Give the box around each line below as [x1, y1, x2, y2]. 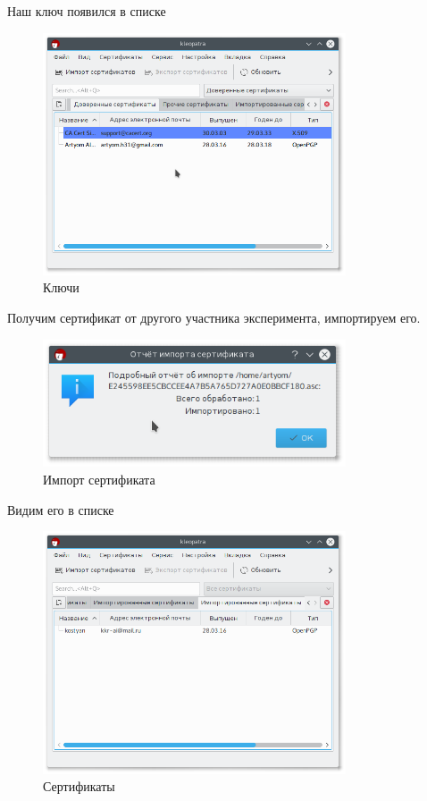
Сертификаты [43, 777, 115, 796]
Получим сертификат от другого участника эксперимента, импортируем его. [7, 308, 421, 327]
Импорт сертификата [43, 470, 155, 489]
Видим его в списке [7, 500, 114, 519]
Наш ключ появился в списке [7, 2, 166, 20]
